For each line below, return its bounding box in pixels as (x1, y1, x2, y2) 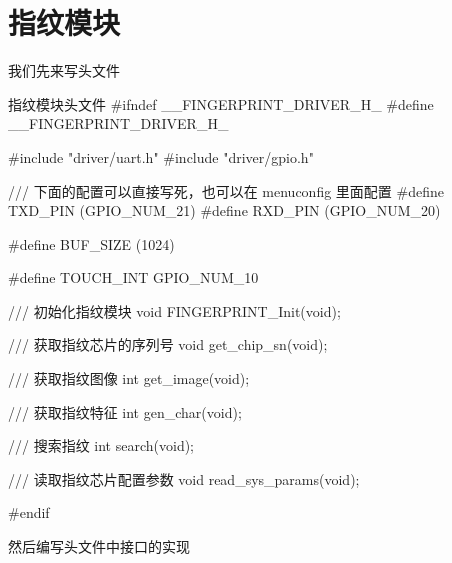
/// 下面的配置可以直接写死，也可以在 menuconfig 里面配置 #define (8, 180, 444, 201)
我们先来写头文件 (8, 60, 120, 81)
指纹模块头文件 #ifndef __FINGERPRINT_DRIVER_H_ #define (8, 93, 434, 114)
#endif (8, 502, 50, 523)
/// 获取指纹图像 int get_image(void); (8, 368, 250, 389)
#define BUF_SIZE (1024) (8, 233, 175, 254)
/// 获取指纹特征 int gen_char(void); (8, 401, 242, 422)
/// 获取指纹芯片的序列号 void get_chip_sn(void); (8, 334, 328, 355)
